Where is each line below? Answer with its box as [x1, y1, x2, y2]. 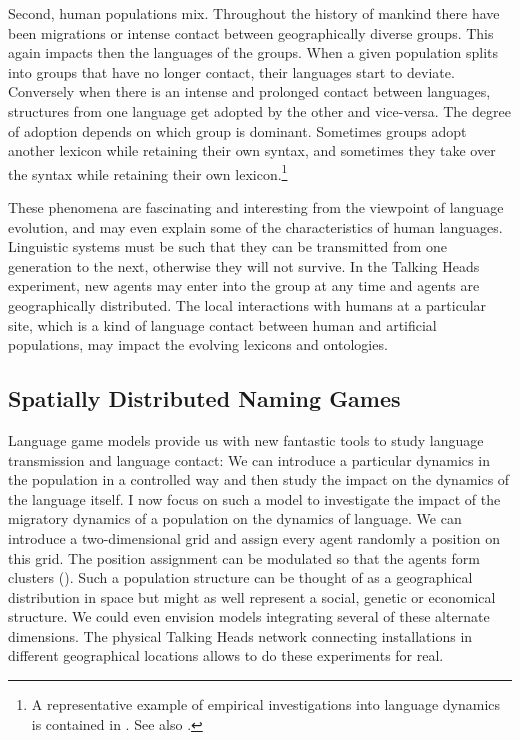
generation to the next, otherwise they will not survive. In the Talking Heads [8, 255, 480, 276]
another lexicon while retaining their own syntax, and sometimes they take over [8, 140, 496, 161]
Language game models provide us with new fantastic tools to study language [8, 429, 484, 450]
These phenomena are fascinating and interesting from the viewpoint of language [8, 197, 504, 217]
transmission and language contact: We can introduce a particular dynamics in [8, 449, 490, 470]
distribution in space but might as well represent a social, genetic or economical [8, 586, 496, 607]
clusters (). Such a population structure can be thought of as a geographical [8, 567, 473, 588]
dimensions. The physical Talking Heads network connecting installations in [8, 625, 473, 646]
